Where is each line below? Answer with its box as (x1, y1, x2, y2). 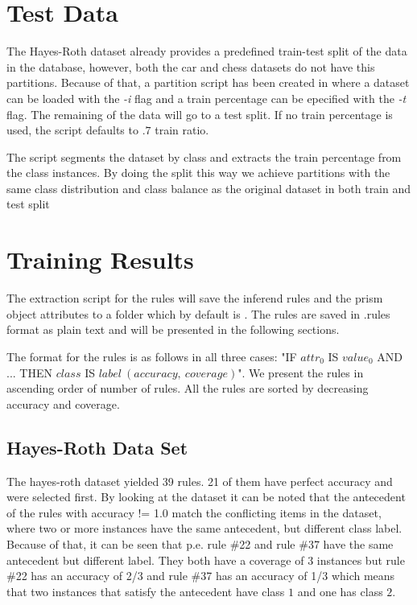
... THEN (6, 364, 52, 381)
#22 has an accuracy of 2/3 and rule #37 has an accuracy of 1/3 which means (6, 567, 395, 584)
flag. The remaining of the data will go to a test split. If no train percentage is (6, 105, 393, 122)
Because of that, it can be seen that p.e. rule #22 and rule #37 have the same (6, 535, 394, 552)
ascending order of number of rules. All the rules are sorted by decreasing (6, 380, 369, 397)
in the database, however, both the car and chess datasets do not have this (6, 58, 375, 75)
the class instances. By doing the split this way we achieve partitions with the (6, 164, 390, 181)
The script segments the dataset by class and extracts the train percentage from (6, 148, 402, 165)
